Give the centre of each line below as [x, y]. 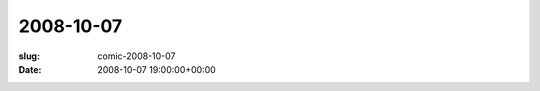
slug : [29, 56]
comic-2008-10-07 [136, 56]
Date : [30, 69]
